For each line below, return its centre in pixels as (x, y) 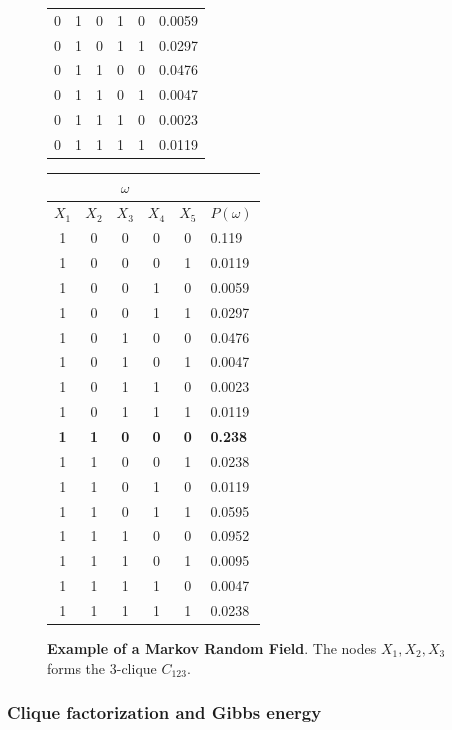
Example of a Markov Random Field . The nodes (212, 648)
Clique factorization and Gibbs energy (164, 712)
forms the (76, 667)
